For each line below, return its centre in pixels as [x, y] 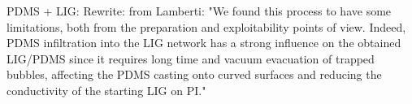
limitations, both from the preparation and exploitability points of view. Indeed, [206, 26]
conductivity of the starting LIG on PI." [106, 90]
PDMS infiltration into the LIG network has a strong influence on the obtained [204, 43]
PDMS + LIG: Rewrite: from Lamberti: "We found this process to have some [199, 11]
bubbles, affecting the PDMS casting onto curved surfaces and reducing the [194, 74]
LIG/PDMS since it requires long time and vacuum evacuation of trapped [191, 58]
